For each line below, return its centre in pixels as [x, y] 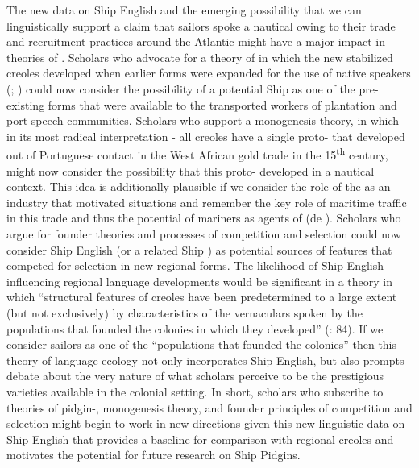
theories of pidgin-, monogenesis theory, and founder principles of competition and [209, 407]
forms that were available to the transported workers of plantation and [222, 104]
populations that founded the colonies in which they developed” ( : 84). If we [195, 328]
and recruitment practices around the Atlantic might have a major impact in [196, 41]
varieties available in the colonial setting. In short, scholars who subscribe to [195, 391]
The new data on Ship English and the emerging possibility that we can [184, 10]
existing [26, 104]
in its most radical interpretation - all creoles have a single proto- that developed [206, 136]
